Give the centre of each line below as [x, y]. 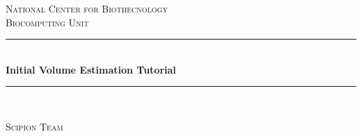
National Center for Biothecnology [87, 8]
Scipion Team [34, 126]
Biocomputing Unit [47, 22]
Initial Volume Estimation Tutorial [91, 69]
